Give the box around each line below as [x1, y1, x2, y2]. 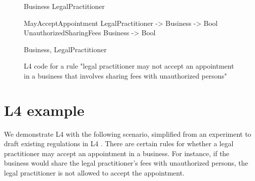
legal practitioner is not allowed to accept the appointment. [4, 168, 185, 178]
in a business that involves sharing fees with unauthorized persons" [24, 70, 227, 81]
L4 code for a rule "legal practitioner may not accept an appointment [24, 61, 234, 71]
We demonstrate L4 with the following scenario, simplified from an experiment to [4, 128, 252, 139]
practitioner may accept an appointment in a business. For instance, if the [4, 148, 230, 158]
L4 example [4, 99, 85, 120]
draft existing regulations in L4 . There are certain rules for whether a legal [4, 138, 234, 149]
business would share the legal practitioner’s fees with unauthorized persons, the [4, 158, 248, 168]
